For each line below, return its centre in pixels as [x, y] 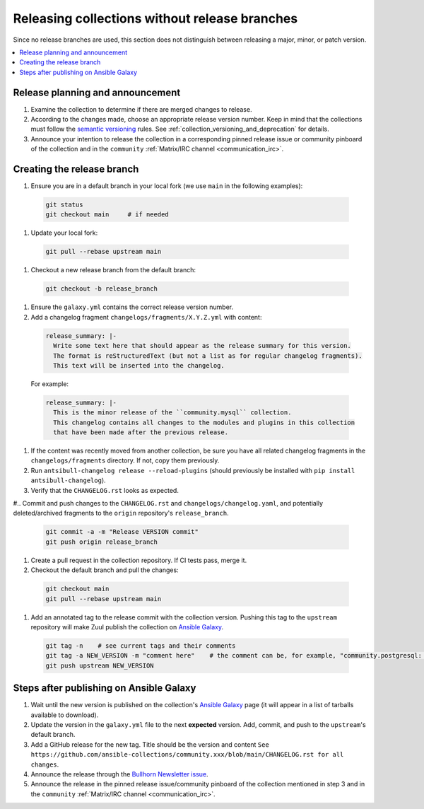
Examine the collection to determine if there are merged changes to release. [141, 109]
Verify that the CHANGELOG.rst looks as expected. [105, 490]
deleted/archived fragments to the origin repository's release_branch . [121, 513]
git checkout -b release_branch [102, 289]
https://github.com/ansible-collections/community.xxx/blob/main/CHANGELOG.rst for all [187, 755]
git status [64, 205]
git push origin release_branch [102, 542]
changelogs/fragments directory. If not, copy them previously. [125, 460]
